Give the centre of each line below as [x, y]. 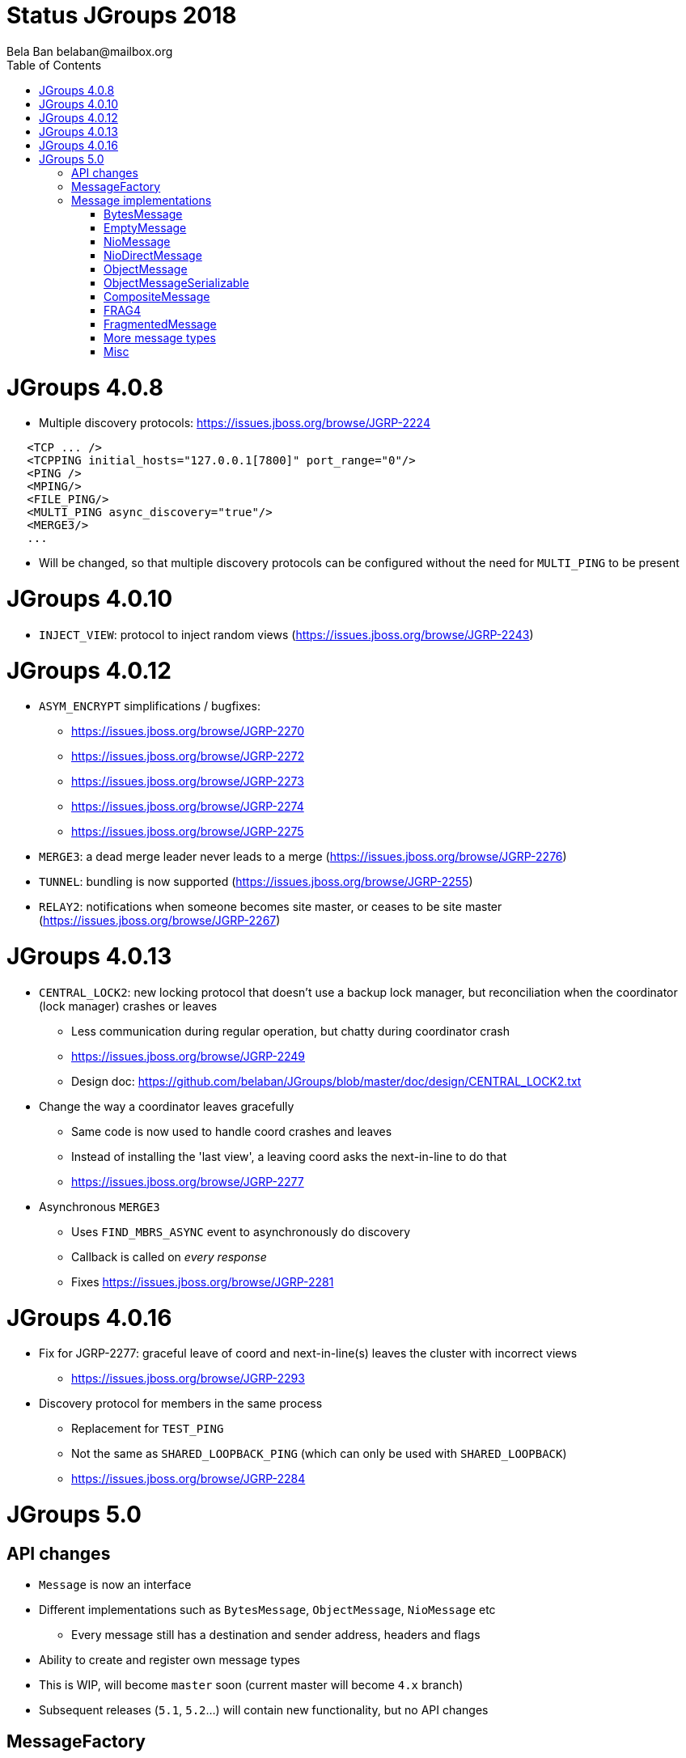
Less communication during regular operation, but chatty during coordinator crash [291, 1031]
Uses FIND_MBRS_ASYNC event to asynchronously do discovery [241, 1231]
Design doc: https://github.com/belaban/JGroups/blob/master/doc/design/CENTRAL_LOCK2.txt [326, 1081]
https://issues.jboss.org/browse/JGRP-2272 [188, 756]
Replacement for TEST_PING [148, 1429]
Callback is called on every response [169, 1256]
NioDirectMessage [153, 255]
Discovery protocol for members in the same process [181, 1404]
